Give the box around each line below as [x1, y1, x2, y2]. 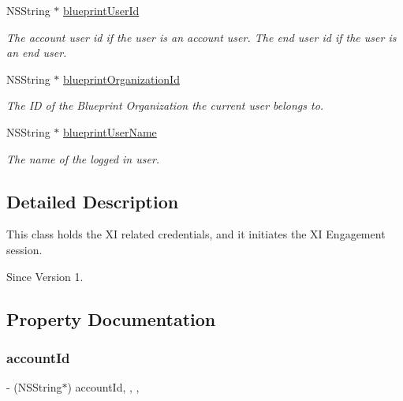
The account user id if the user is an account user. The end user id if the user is [6, 28, 397, 45]
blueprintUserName [63, 123, 157, 140]
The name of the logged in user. [6, 150, 160, 167]
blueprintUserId [63, 2, 140, 18]
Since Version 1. [6, 268, 84, 284]
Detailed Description [6, 189, 179, 213]
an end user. [6, 44, 67, 61]
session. [6, 241, 43, 257]
